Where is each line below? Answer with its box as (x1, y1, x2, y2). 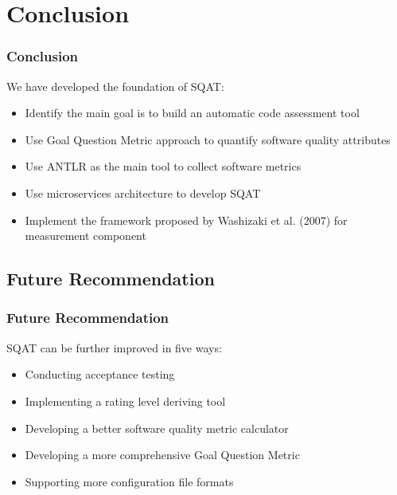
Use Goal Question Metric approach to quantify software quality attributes (25, 131, 391, 147)
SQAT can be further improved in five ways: (6, 339, 222, 356)
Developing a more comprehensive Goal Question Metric (25, 446, 300, 463)
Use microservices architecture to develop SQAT (25, 184, 261, 201)
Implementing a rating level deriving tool (25, 392, 226, 409)
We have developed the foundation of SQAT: (6, 77, 224, 94)
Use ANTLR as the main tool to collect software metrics (25, 158, 302, 175)
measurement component (25, 227, 146, 244)
